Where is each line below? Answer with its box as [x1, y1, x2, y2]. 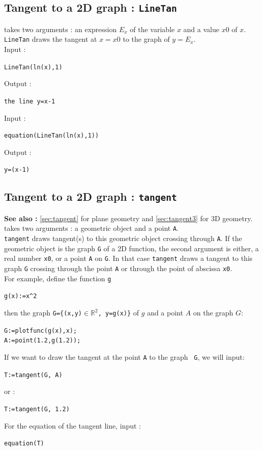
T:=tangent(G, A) [4, 371, 63, 379]
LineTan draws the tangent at [4, 34, 97, 44]
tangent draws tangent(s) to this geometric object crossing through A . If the [4, 233, 242, 244]
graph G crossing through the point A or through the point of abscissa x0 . [4, 263, 232, 274]
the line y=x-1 [4, 97, 55, 105]
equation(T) [4, 440, 44, 447]
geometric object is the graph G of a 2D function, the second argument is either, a [4, 243, 259, 253]
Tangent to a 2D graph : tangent [4, 189, 177, 204]
